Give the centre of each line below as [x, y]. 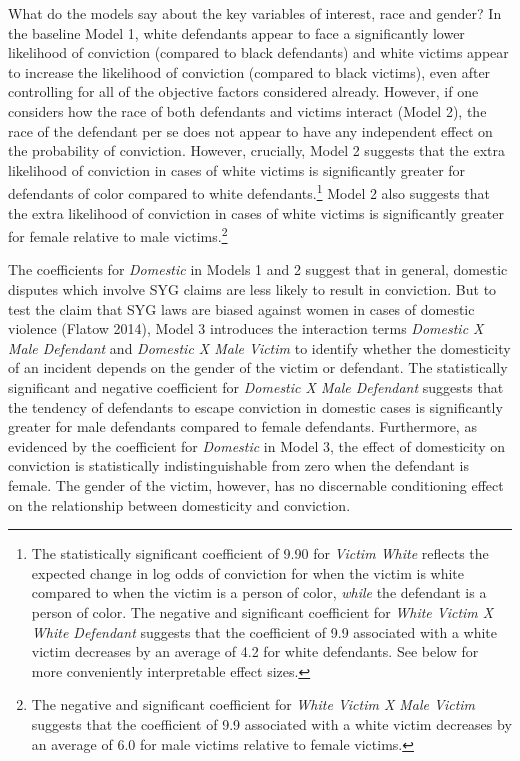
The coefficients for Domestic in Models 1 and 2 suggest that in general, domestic [258, 269]
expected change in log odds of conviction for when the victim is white [248, 572]
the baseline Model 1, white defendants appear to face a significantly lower [236, 32]
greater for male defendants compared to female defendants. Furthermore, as [242, 426]
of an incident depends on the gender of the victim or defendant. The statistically [258, 367]
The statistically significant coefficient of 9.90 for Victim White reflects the [260, 553]
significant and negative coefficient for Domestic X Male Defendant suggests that [256, 387]
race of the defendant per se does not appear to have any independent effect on [250, 130]
